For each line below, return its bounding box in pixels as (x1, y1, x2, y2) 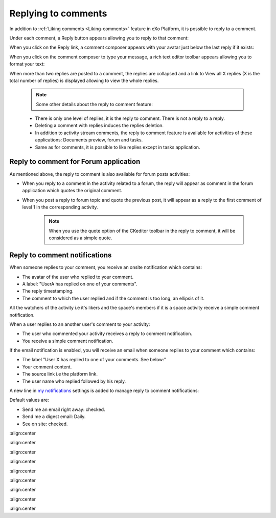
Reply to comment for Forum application (9, 157, 141, 166)
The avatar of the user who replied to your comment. (22, 274, 134, 280)
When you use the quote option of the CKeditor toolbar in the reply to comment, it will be (49, 227, 236, 234)
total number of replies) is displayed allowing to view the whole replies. (9, 77, 159, 84)
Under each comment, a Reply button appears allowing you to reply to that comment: (9, 35, 189, 41)
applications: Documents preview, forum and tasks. (35, 137, 143, 143)
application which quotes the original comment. (22, 188, 123, 194)
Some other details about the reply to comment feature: (36, 101, 153, 107)
